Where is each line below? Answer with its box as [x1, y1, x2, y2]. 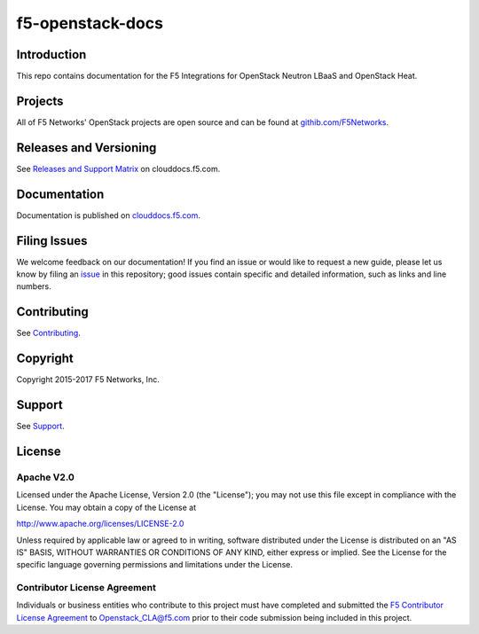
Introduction [16, 47, 87, 62]
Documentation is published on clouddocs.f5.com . [16, 209, 201, 221]
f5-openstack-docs [16, 13, 164, 33]
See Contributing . [16, 328, 82, 339]
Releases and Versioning [16, 140, 157, 155]
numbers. [16, 281, 52, 292]
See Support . [16, 421, 66, 432]
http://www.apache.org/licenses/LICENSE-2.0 [16, 519, 185, 529]
